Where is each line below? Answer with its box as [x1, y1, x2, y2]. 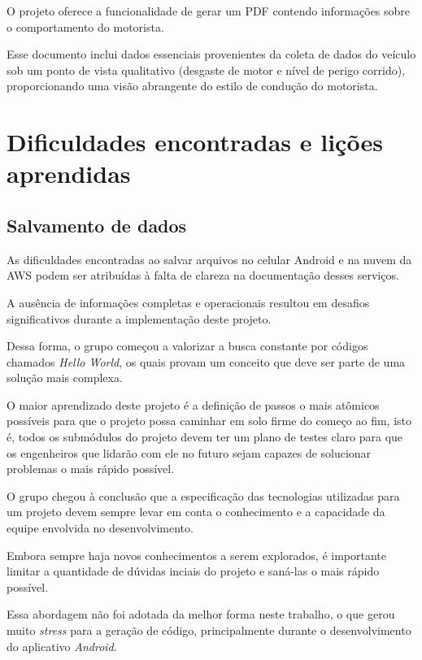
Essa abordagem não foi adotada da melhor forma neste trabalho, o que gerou [7, 606, 395, 623]
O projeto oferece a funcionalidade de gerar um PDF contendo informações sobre [7, 2, 411, 19]
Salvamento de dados [7, 212, 187, 237]
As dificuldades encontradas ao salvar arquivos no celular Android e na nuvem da [7, 250, 412, 267]
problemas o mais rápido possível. [7, 460, 175, 477]
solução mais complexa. [7, 369, 123, 386]
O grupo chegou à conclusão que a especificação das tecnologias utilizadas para [7, 487, 400, 504]
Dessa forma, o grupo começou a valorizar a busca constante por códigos [7, 337, 368, 354]
